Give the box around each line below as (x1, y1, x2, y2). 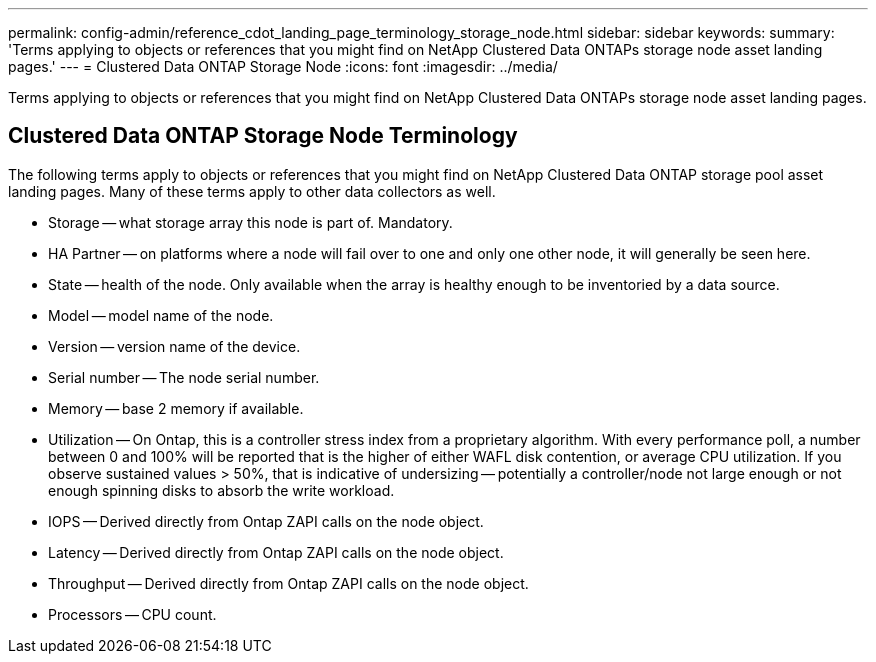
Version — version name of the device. (48, 337, 301, 355)
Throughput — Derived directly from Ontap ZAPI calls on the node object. (48, 574, 529, 592)
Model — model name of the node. (48, 306, 274, 324)
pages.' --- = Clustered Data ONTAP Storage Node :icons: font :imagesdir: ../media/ (8, 58, 558, 75)
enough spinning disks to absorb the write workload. (48, 481, 395, 499)
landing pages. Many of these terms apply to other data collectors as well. (8, 182, 496, 200)
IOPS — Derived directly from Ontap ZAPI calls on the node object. (48, 512, 484, 530)
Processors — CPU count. (48, 605, 217, 623)
